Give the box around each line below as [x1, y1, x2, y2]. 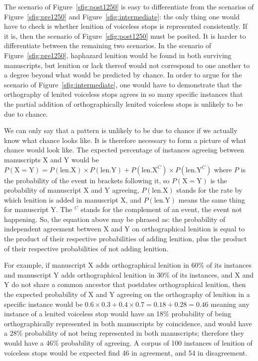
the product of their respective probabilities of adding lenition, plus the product [4, 233, 247, 244]
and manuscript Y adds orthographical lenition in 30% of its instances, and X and [4, 269, 254, 280]
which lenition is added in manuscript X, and [4, 194, 141, 205]
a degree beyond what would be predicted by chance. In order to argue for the [4, 70, 242, 80]
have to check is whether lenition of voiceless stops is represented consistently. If [4, 21, 248, 31]
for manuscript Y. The [4, 204, 72, 215]
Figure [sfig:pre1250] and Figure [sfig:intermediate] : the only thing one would [4, 11, 240, 21]
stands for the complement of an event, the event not [80, 204, 242, 215]
